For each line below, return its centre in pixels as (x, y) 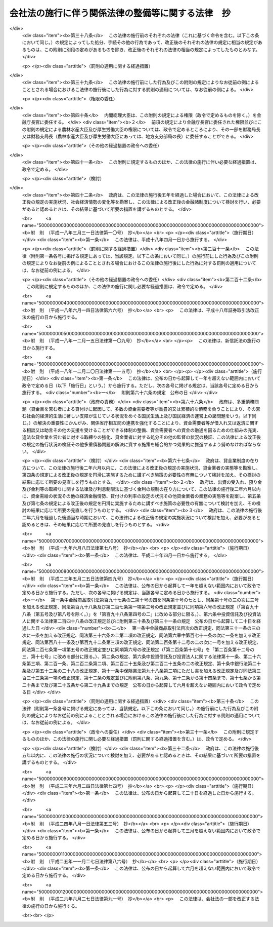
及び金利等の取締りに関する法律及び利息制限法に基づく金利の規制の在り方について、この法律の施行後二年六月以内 (141, 489)
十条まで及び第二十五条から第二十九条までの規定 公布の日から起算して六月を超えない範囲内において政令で (139, 685)
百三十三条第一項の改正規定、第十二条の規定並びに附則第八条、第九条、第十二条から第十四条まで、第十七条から (139, 678)
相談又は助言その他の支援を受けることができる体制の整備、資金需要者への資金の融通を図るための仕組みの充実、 (144, 430)
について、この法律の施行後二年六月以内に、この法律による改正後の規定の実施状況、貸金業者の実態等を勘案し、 (143, 468)
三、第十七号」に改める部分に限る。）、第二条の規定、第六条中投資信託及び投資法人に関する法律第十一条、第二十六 (142, 656)
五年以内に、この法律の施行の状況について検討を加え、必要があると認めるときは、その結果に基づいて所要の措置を (141, 755)
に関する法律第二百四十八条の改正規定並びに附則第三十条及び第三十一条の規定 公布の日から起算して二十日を (141, 621)
